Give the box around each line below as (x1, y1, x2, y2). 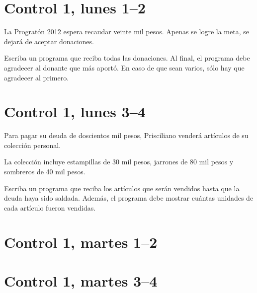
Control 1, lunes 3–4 (4, 101, 146, 122)
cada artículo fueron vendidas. (4, 202, 96, 213)
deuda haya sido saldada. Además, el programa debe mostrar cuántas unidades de (4, 193, 254, 203)
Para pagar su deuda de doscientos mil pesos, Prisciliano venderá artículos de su (4, 130, 249, 141)
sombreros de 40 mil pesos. (4, 166, 86, 176)
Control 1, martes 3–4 (4, 270, 158, 291)
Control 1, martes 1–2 (4, 231, 158, 252)
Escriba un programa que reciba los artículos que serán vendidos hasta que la (4, 183, 240, 193)
